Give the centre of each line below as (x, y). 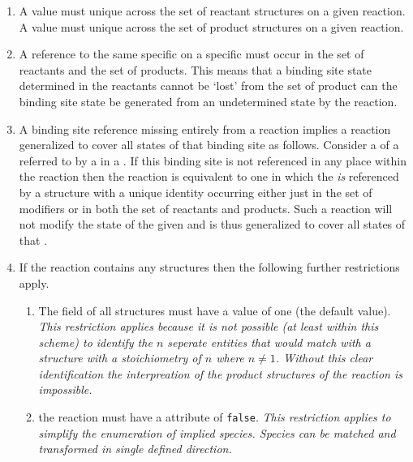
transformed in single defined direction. (135, 449)
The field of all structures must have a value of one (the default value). (215, 310)
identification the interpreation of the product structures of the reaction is (220, 373)
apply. (34, 282)
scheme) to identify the (95, 342)
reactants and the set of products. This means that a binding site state (196, 69)
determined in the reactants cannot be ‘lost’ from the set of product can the (208, 86)
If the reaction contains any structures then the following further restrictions (209, 267)
